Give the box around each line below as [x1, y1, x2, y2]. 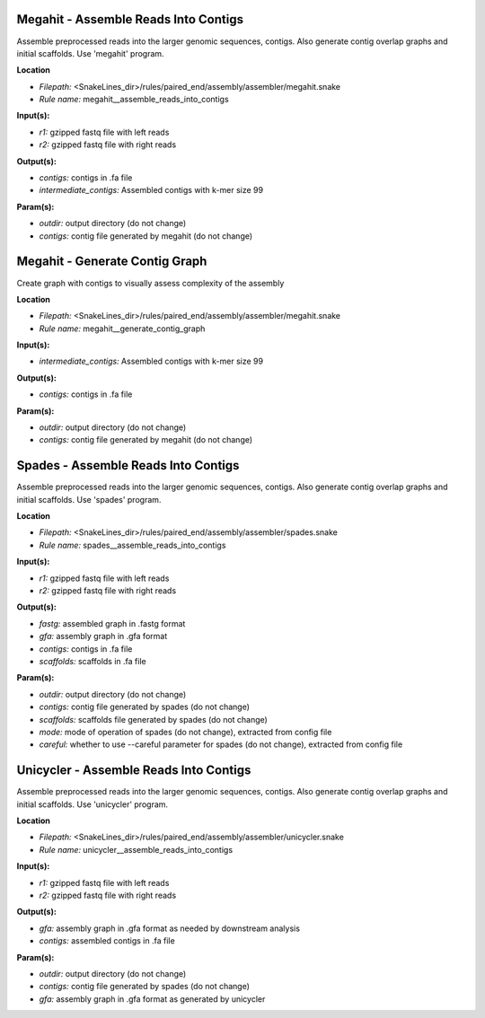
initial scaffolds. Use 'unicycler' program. [16, 799, 169, 810]
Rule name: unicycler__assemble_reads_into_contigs [39, 844, 234, 855]
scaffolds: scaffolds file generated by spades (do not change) [39, 714, 269, 724]
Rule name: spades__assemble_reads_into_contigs [39, 540, 226, 550]
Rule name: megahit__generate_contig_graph [39, 323, 206, 334]
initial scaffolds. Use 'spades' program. [16, 494, 162, 505]
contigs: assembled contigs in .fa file [39, 935, 175, 946]
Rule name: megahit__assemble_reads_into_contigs [39, 94, 229, 105]
